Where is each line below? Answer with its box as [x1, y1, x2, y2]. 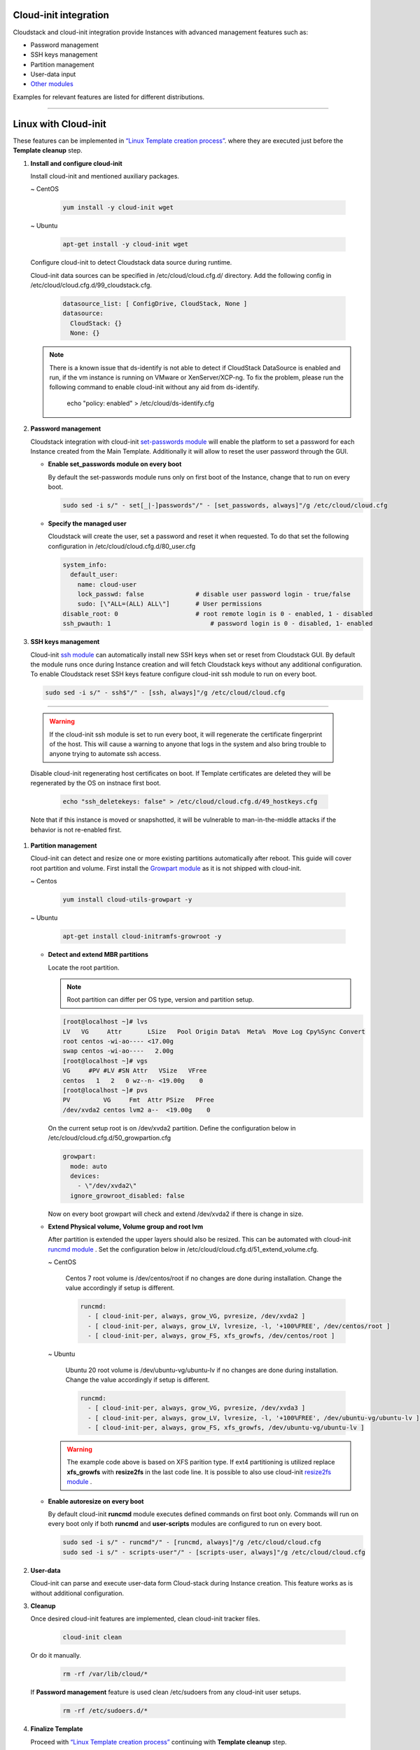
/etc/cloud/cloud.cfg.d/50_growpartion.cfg [48, 1134, 171, 1142]
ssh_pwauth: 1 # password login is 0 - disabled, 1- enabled [62, 619, 373, 628]
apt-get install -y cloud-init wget [62, 240, 189, 248]
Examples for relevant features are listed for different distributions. [13, 92, 205, 101]
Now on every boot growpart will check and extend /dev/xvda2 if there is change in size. [48, 1210, 304, 1218]
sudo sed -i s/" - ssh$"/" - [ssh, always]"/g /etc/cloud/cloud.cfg [45, 689, 286, 696]
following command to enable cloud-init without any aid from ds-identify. [49, 383, 260, 391]
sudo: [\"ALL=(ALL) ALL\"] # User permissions [77, 600, 262, 608]
